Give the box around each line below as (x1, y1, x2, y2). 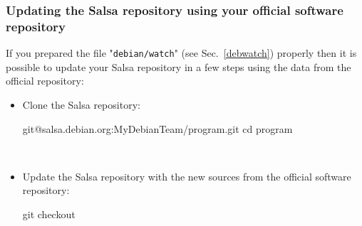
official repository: (6, 73, 84, 88)
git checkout (22, 206, 76, 221)
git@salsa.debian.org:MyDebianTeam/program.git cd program (22, 121, 293, 136)
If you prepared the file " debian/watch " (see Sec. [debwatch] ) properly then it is (6, 45, 357, 60)
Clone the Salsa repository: (22, 97, 140, 112)
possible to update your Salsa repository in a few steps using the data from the (6, 59, 351, 74)
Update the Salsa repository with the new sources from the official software (22, 168, 351, 183)
